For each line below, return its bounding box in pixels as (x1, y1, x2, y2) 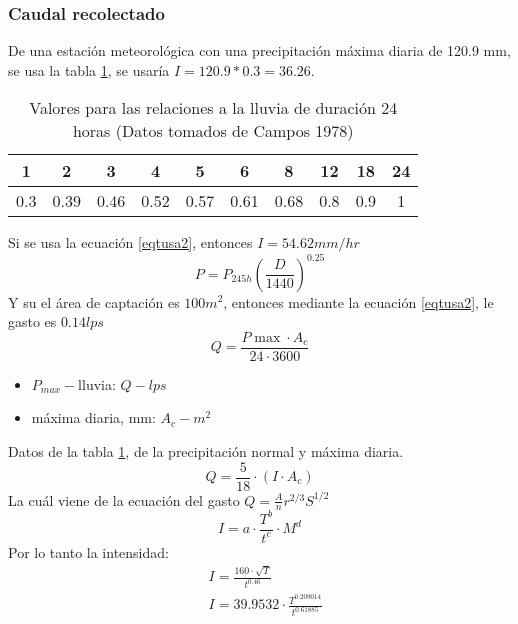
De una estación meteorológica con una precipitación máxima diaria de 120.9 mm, (8, 40, 511, 61)
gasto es (8, 311, 57, 332)
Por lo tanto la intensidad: (8, 541, 169, 562)
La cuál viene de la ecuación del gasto (8, 489, 240, 510)
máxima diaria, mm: (31, 407, 156, 428)
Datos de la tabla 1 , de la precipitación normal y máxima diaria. (8, 440, 404, 461)
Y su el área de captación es (8, 291, 180, 312)
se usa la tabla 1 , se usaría (8, 59, 170, 80)
